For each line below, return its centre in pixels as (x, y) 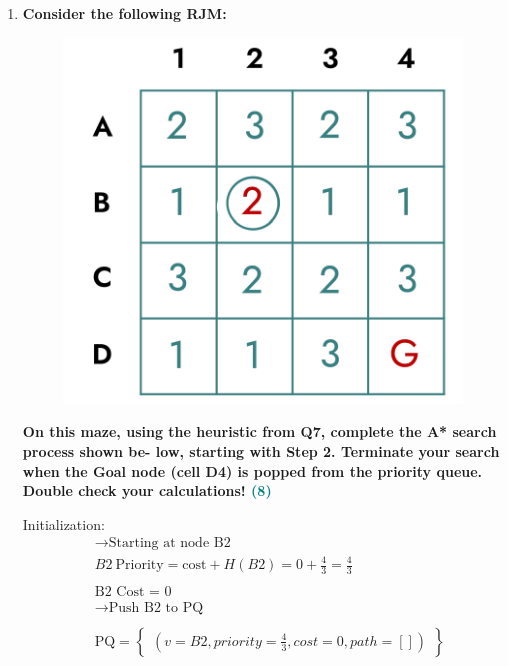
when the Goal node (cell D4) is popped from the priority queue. (252, 470)
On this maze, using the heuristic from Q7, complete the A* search (259, 431)
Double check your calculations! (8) (147, 490)
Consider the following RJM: (124, 13)
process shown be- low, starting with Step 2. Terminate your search (261, 451)
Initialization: (63, 523)
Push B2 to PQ (156, 607)
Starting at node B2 (169, 543)
